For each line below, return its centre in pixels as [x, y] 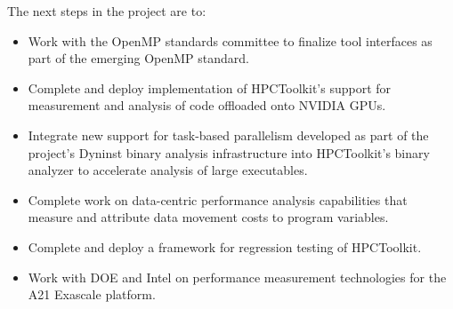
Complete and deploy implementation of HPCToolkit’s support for [210, 87]
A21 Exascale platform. [92, 294]
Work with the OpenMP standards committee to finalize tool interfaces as [230, 40]
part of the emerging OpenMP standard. [138, 58]
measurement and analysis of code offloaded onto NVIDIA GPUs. [207, 105]
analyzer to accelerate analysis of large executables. [168, 170]
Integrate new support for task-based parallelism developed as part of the [228, 135]
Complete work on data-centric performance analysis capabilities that [218, 199]
